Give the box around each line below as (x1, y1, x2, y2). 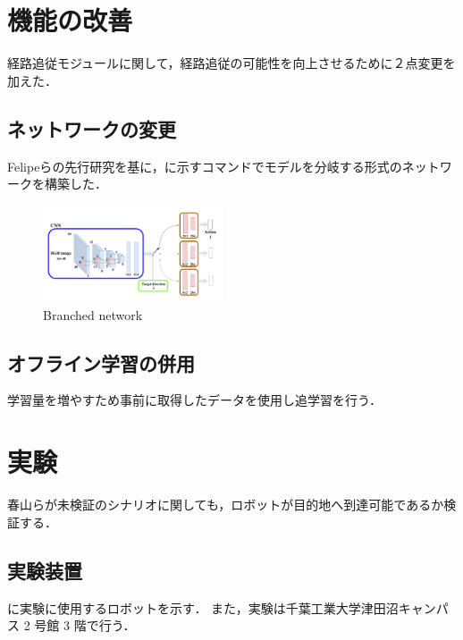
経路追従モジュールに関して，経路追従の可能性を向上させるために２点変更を (7, 54, 456, 72)
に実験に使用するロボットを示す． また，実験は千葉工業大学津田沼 (7, 598, 399, 617)
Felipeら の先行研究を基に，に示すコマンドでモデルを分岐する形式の (7, 156, 402, 175)
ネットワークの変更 (7, 114, 176, 142)
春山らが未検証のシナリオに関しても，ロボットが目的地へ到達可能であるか (7, 495, 444, 514)
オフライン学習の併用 (7, 349, 195, 376)
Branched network (43, 305, 143, 324)
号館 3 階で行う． (34, 616, 136, 635)
